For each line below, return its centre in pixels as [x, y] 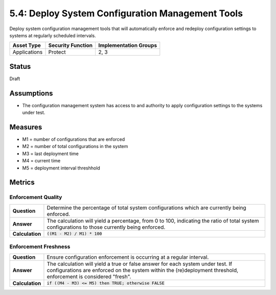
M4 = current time [41, 161]
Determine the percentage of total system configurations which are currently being [146, 208]
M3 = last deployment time [50, 154]
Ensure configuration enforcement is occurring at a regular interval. [128, 257]
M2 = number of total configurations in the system [75, 146]
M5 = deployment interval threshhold [61, 168]
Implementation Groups [128, 45]
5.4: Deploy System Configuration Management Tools [126, 13]
